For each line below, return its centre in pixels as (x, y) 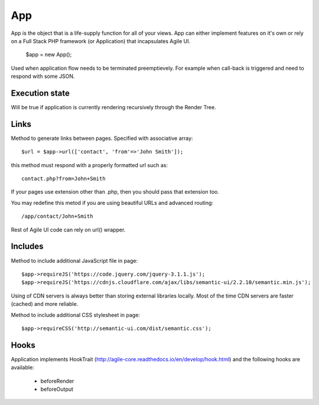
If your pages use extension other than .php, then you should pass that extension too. (115, 192)
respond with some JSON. (43, 76)
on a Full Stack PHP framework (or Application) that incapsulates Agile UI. (101, 41)
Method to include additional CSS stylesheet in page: (75, 315)
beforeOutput (57, 389)
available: (23, 368)
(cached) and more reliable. (45, 304)
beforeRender (57, 381)
